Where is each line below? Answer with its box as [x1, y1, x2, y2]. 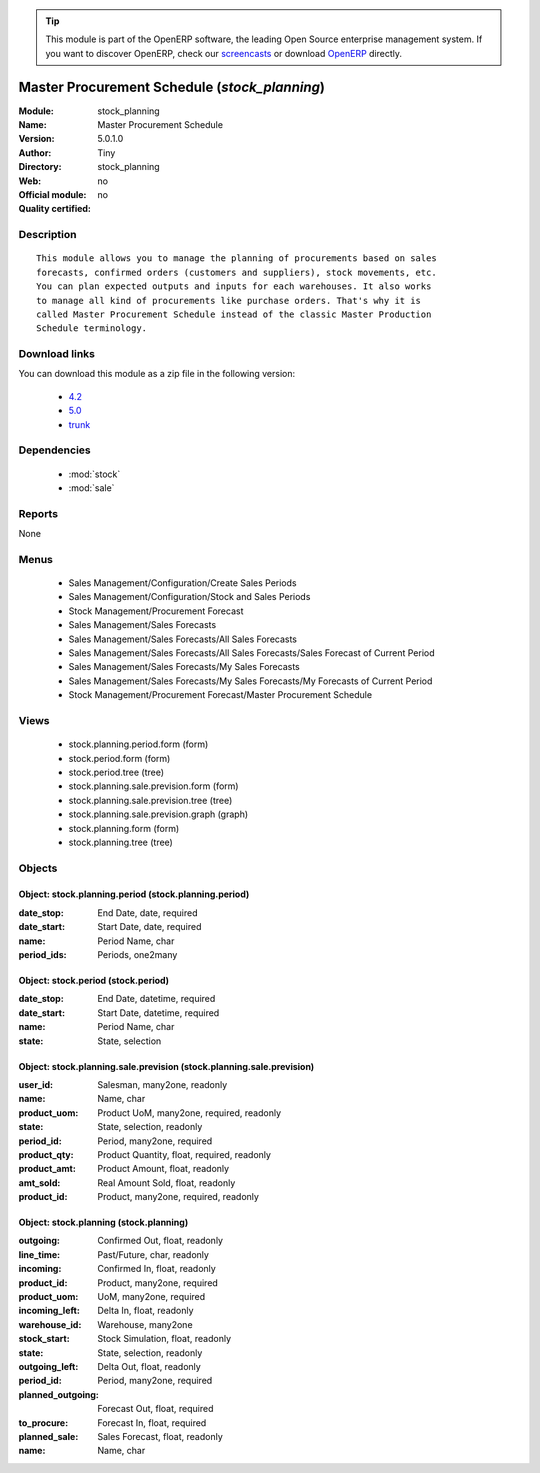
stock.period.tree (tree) [68, 766, 165, 778]
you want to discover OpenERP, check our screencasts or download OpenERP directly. [45, 47, 403, 59]
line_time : [18, 1248, 61, 1260]
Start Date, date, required [97, 921, 202, 933]
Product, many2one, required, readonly [97, 1191, 260, 1203]
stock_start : [18, 1333, 70, 1345]
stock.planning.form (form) [68, 822, 180, 834]
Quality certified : [18, 203, 92, 215]
